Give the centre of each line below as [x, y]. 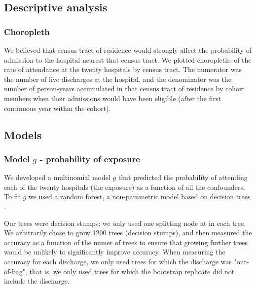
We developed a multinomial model [57, 177]
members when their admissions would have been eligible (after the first [112, 98]
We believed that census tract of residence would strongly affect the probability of [128, 50]
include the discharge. [37, 281]
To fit [12, 197]
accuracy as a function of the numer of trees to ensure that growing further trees [126, 242]
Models [23, 134]
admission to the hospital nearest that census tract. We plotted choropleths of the [128, 59]
